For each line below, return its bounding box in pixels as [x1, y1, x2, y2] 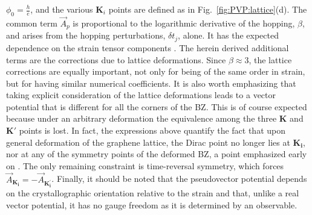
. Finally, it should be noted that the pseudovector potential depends [51, 172, 307, 185]
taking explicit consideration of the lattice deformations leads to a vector [6, 89, 276, 101]
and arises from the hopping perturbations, [6, 29, 166, 42]
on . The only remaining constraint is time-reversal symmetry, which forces [6, 159, 284, 172]
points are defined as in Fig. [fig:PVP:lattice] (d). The [108, 3, 307, 15]
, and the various [30, 3, 93, 15]
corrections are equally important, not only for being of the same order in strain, [6, 65, 305, 78]
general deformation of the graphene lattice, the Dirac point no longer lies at [6, 136, 290, 148]
